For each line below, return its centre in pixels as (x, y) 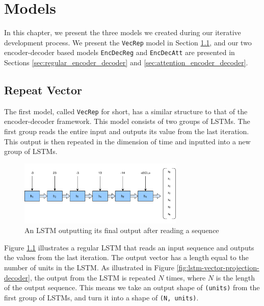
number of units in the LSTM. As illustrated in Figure (89, 267)
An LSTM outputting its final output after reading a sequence (122, 230)
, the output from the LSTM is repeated (93, 277)
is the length (235, 277)
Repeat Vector (43, 90)
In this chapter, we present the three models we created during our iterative (123, 32)
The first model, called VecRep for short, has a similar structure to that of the (126, 111)
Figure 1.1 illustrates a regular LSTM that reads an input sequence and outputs (129, 247)
